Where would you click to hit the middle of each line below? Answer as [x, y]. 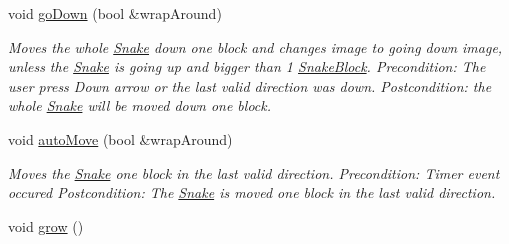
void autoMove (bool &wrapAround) [120, 138]
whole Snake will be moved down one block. [140, 105]
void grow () [46, 225]
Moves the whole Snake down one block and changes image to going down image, [255, 46]
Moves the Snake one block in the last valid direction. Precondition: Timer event [254, 172]
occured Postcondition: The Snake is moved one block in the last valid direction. [252, 192]
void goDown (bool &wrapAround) [115, 13]
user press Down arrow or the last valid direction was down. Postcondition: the [250, 85]
